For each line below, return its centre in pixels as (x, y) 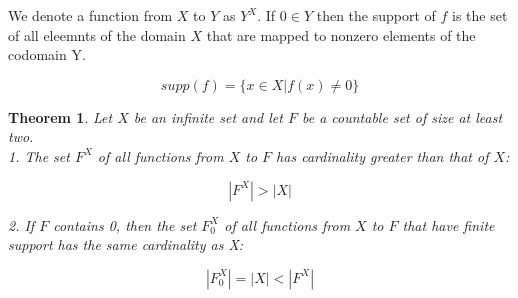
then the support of (376, 15)
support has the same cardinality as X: (126, 244)
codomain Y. (47, 54)
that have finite (448, 224)
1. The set (39, 155)
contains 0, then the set (125, 224)
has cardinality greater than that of (382, 155)
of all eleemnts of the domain (97, 34)
